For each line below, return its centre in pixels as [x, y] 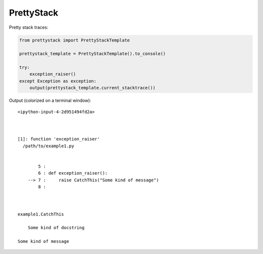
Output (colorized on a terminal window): [50, 100]
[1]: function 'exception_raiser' [59, 139]
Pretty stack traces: [29, 27]
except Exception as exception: [58, 81]
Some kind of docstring [56, 228]
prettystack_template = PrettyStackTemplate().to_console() [93, 54]
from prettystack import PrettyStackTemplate [75, 40]
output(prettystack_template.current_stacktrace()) [93, 88]
